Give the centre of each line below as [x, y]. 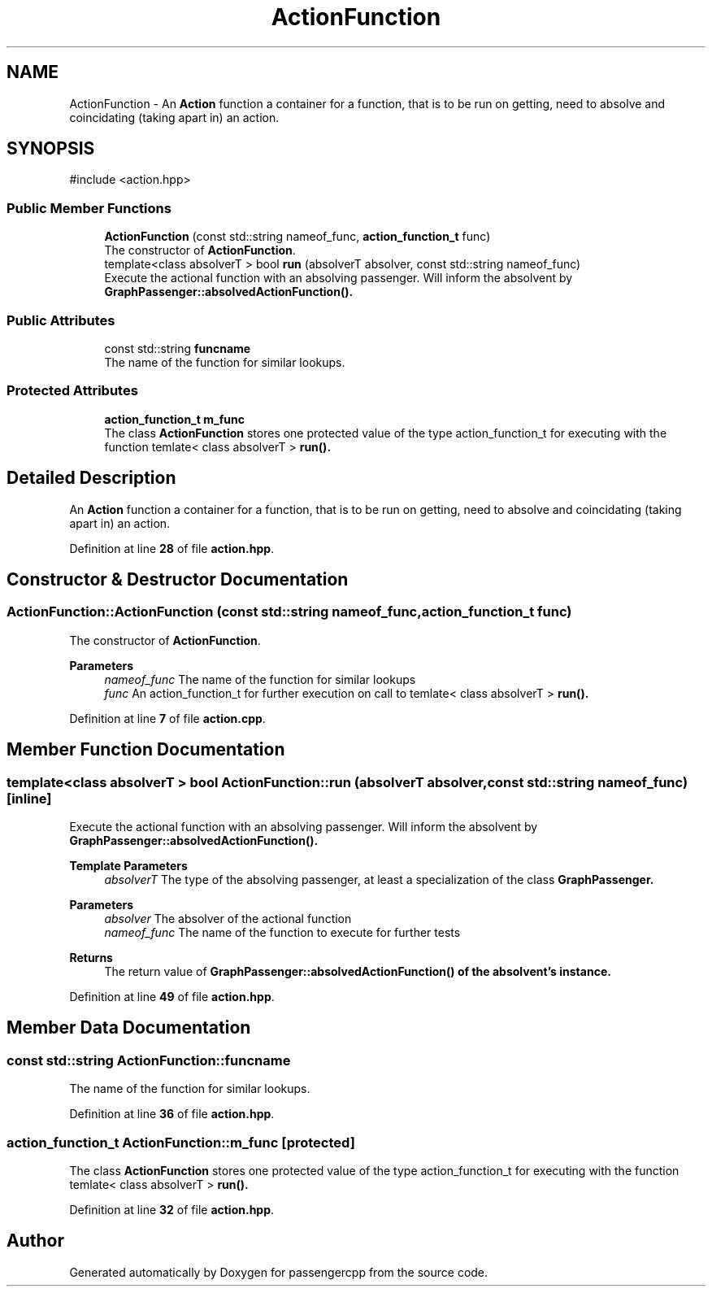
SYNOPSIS [51, 149]
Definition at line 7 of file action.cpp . [167, 718]
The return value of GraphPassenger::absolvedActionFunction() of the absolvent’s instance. [358, 971]
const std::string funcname [178, 348]
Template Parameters [128, 865]
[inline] [29, 798]
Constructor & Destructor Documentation [178, 579]
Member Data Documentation [129, 1028]
